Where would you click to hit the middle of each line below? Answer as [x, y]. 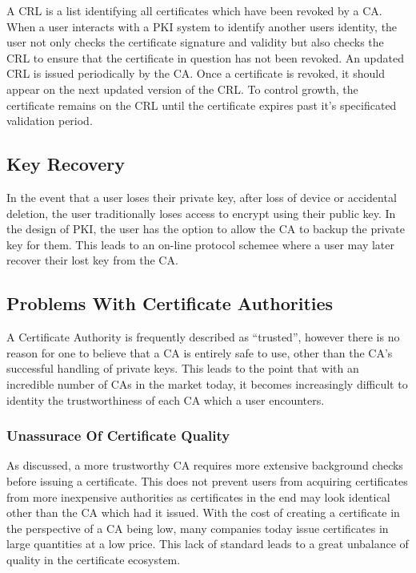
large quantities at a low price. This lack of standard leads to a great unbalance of [208, 544]
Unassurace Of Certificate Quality [118, 436]
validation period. [50, 121]
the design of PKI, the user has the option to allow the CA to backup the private [206, 229]
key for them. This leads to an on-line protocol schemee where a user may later [200, 244]
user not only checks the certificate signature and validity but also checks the [195, 42]
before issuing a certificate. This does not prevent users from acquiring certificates [207, 480]
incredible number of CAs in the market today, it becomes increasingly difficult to [207, 383]
